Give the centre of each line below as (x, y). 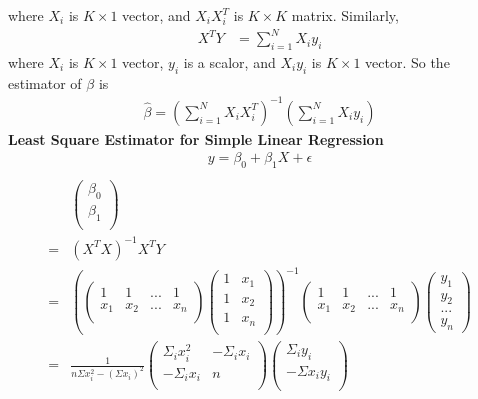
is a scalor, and (229, 61)
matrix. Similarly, (345, 15)
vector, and (156, 15)
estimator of (45, 82)
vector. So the (407, 61)
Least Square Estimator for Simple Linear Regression (196, 138)
